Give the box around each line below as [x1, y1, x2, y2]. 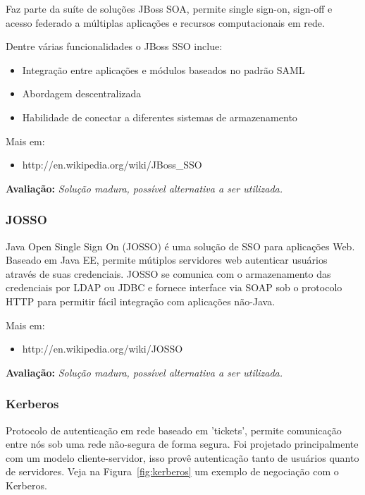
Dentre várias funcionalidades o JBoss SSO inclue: [6, 39, 223, 54]
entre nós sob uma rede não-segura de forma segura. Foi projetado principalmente [6, 436, 359, 451]
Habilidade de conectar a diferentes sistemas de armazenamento [22, 109, 297, 124]
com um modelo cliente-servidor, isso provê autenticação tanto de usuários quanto [6, 450, 359, 465]
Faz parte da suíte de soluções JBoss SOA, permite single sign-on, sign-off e [6, 1, 333, 16]
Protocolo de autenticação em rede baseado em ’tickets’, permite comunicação [6, 422, 342, 437]
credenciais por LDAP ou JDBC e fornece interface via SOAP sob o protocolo [6, 280, 342, 295]
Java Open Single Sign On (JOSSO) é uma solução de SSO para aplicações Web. [6, 238, 355, 253]
